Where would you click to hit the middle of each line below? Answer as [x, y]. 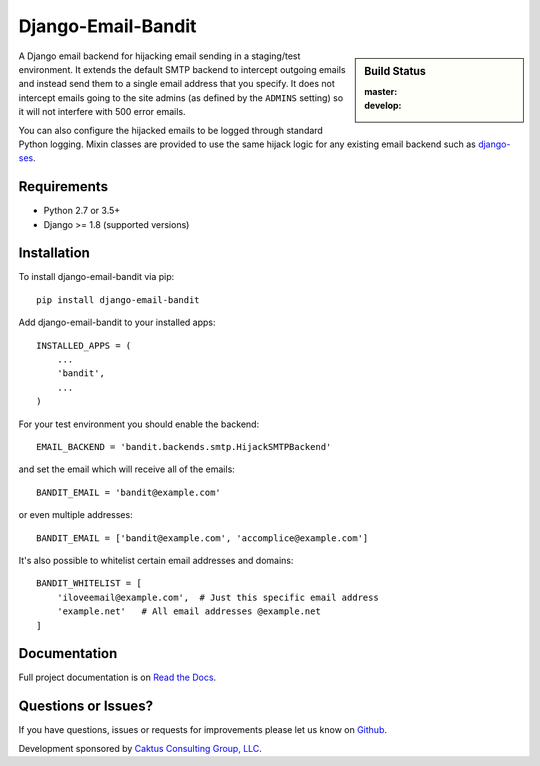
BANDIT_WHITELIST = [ [89, 583]
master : [381, 91]
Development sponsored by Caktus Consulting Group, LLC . [140, 748]
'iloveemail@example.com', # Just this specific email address [217, 597]
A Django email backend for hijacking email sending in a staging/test [159, 56]
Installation [54, 253]
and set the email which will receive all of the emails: [126, 469]
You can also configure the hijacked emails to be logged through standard [171, 130]
